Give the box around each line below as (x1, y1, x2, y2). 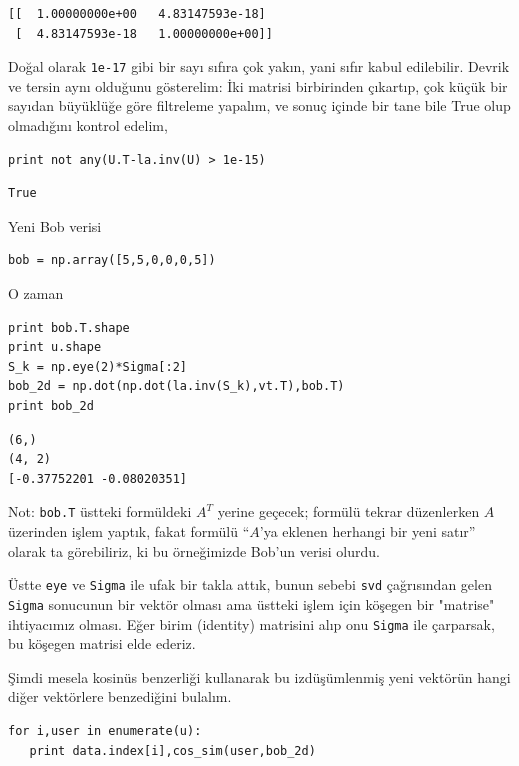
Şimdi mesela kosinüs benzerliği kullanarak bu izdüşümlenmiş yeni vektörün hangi (8, 666, 511, 687)
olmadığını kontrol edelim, (8, 115, 168, 136)
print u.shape (8, 340, 102, 355)
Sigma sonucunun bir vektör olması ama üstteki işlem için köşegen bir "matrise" (8, 593, 495, 614)
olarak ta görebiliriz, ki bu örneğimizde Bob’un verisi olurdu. (8, 540, 380, 561)
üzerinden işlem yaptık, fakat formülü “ (8, 521, 250, 541)
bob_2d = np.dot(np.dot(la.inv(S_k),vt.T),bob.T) (8, 379, 345, 394)
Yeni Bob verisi (8, 215, 102, 236)
